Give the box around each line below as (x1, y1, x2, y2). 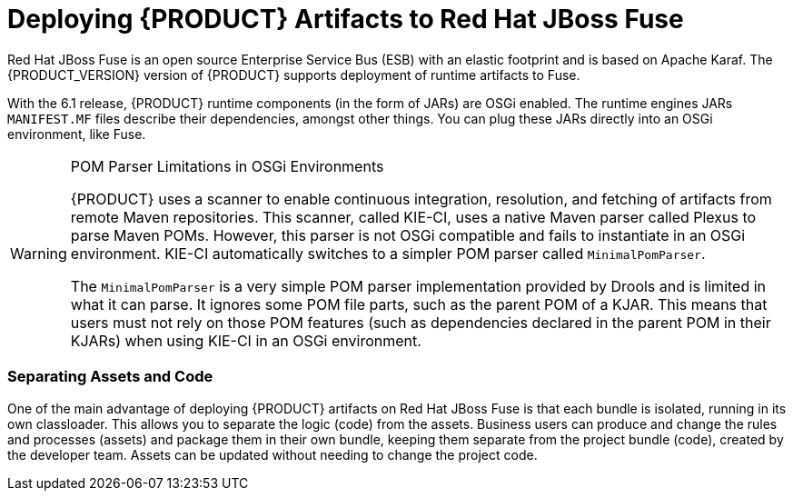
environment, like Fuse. (7, 125, 146, 142)
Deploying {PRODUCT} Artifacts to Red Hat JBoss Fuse (7, 4, 684, 35)
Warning (10, 244, 67, 263)
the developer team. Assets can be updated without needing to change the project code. (7, 446, 538, 463)
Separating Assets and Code (7, 367, 213, 386)
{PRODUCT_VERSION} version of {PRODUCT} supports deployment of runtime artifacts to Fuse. (7, 66, 580, 83)
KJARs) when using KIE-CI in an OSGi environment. (70, 331, 421, 350)
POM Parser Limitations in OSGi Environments (70, 156, 384, 175)
